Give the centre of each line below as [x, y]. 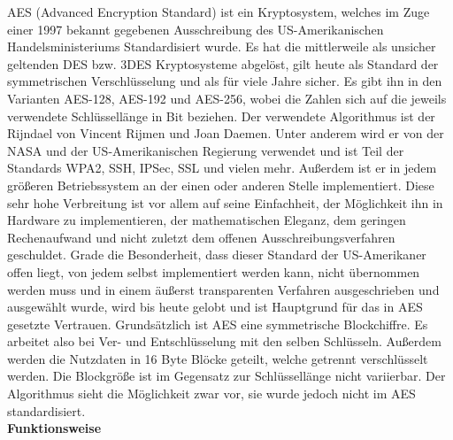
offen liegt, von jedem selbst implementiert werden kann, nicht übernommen [214, 271]
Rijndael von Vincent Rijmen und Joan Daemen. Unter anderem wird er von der [226, 133]
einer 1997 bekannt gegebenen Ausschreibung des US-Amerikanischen [196, 29]
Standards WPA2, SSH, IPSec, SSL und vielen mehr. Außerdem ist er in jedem [222, 168]
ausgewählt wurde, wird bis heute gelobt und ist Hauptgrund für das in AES [215, 307]
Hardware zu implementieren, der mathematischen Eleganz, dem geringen [207, 220]
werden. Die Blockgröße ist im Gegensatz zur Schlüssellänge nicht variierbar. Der [226, 376]
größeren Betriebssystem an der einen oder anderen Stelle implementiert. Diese [221, 185]
